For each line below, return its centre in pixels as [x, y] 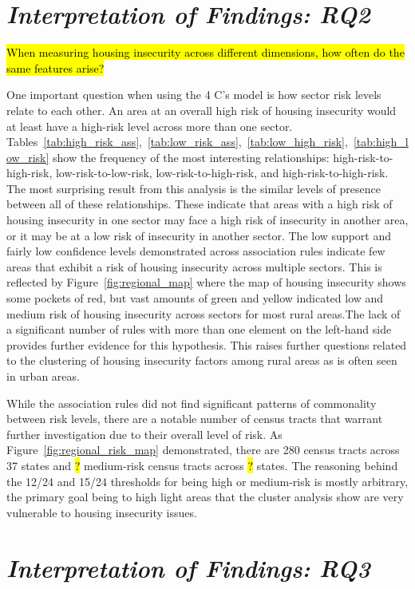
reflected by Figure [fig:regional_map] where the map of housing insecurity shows [206, 282]
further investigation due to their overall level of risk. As [144, 434]
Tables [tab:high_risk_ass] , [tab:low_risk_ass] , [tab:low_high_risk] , [177, 142]
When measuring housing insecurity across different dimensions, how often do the [206, 52]
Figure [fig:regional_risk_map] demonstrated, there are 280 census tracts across [203, 450]
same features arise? [55, 67]
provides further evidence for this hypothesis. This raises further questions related [207, 344]
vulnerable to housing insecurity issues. [102, 512]
